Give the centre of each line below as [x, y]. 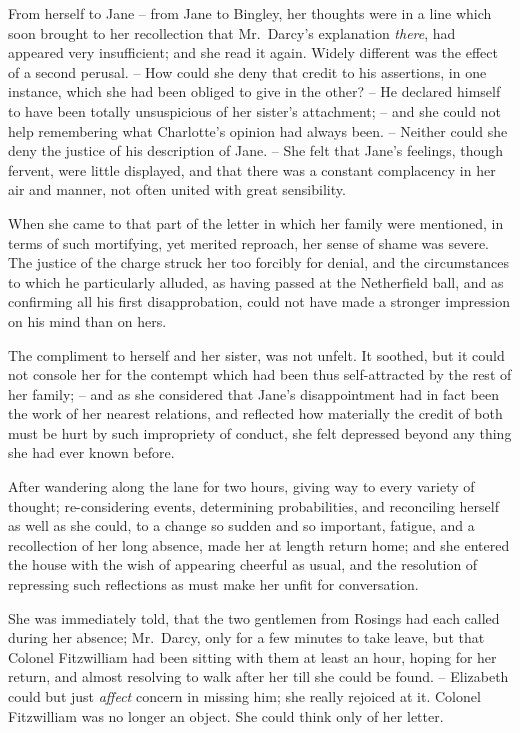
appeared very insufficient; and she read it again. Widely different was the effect [253, 52]
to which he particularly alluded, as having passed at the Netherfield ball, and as [256, 281]
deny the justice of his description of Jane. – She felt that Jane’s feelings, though [256, 150]
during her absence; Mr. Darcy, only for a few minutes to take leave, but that [246, 637]
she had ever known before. [91, 452]
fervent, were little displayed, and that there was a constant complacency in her [252, 169]
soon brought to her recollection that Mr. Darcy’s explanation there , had [232, 32]
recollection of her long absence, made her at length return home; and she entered [259, 544]
